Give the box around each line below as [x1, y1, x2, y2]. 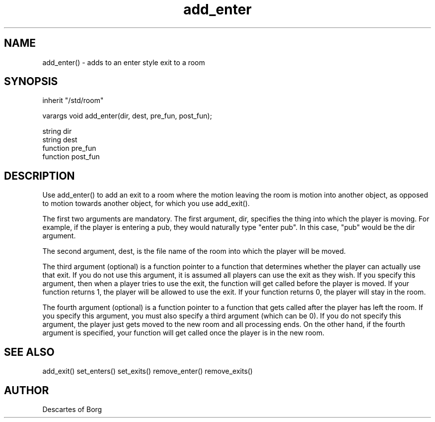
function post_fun [42, 152, 100, 161]
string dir [42, 127, 72, 136]
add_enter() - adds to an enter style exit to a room [42, 58, 205, 67]
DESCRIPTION [4, 169, 75, 182]
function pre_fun [42, 144, 96, 153]
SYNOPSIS [4, 75, 58, 88]
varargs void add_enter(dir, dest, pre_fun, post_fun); [42, 111, 212, 120]
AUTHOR [4, 384, 49, 397]
